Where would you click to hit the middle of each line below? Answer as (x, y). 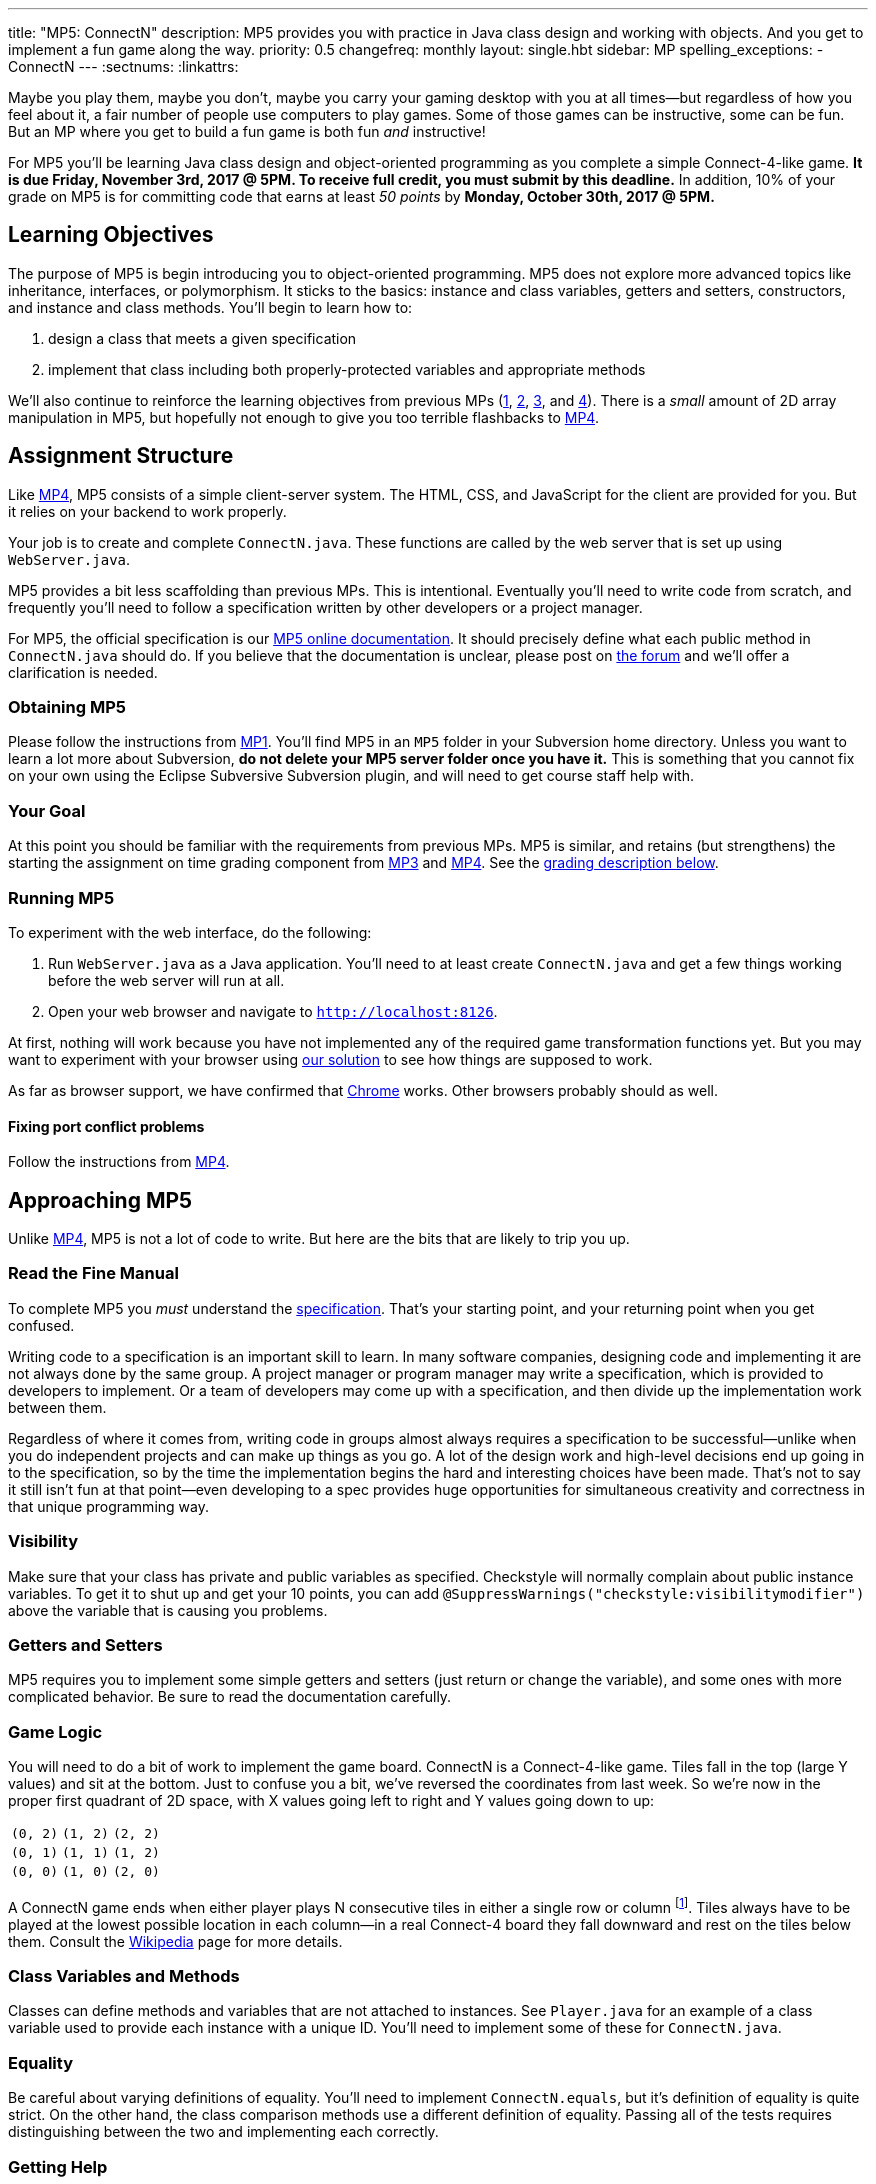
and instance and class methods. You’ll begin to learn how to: (210, 307)
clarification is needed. (83, 672)
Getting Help (58, 2166)
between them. (57, 1407)
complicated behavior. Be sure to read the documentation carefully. (230, 1697)
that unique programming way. (108, 1506)
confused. (41, 1325)
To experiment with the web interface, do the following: (190, 932)
